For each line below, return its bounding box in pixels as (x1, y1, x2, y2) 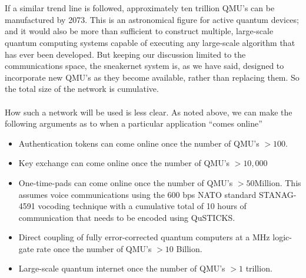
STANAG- (258, 188, 297, 200)
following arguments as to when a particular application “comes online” (5, 117, 262, 130)
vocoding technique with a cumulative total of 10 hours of (38, 200, 247, 212)
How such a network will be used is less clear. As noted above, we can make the (5, 105, 292, 118)
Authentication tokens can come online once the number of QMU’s (18, 137, 260, 149)
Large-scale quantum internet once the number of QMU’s (18, 262, 225, 274)
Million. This (254, 176, 301, 188)
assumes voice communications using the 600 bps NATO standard (18, 188, 257, 200)
